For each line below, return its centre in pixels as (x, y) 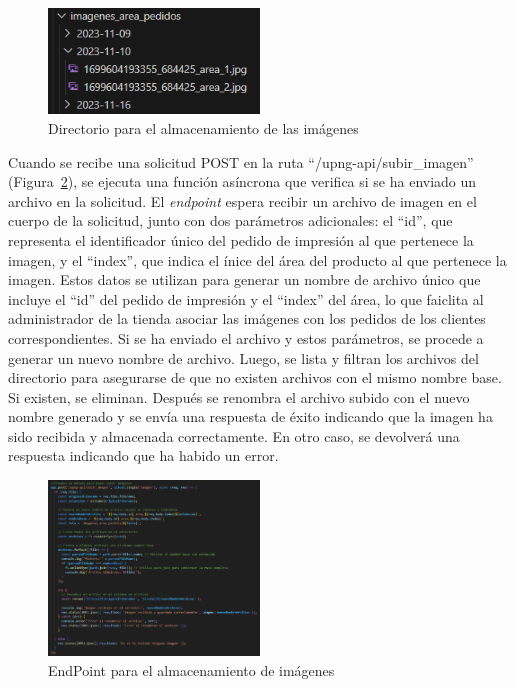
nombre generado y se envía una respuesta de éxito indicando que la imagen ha (250, 416)
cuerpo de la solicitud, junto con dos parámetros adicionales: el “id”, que (230, 220)
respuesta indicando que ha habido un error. (143, 455)
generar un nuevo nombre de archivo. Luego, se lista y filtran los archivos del (243, 357)
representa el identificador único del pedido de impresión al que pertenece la (241, 239)
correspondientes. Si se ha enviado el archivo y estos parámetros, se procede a (246, 337)
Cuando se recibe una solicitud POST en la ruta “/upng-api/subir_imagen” (241, 161)
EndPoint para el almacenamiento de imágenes (191, 670)
